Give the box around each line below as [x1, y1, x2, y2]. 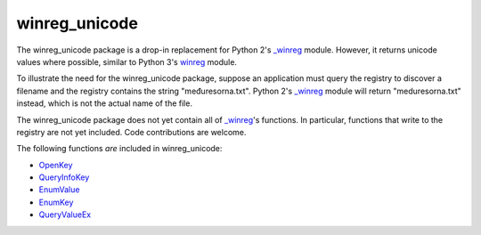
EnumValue [38, 184, 80, 195]
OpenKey [38, 159, 73, 170]
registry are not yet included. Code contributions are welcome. [16, 126, 247, 137]
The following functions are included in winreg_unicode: [16, 143, 223, 154]
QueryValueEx [38, 209, 92, 220]
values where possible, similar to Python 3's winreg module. [16, 56, 238, 67]
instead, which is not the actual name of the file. [16, 98, 193, 109]
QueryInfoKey [38, 172, 90, 182]
